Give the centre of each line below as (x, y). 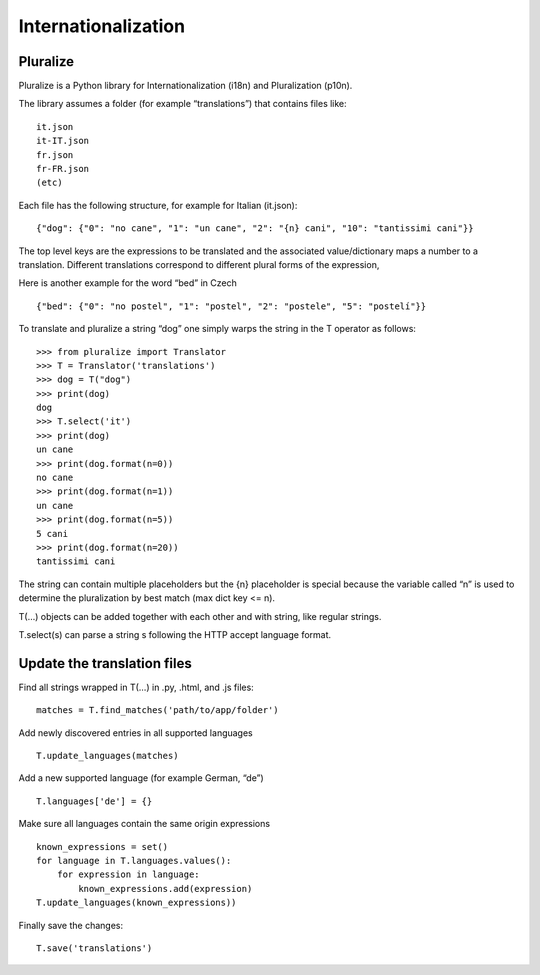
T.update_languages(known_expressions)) (136, 903)
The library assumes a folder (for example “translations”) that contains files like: (182, 104)
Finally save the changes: (71, 925)
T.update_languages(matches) (107, 756)
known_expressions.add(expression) (165, 888)
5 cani (52, 533)
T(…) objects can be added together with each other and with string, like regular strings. (200, 616)
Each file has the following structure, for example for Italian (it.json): (158, 205)
